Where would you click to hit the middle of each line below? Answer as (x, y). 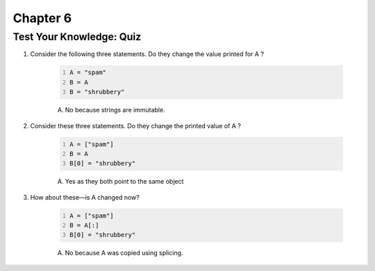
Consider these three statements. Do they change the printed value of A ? (135, 125)
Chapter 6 (42, 18)
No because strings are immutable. (115, 110)
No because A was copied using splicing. (124, 253)
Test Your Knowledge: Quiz (77, 37)
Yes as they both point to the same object (124, 182)
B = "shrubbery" (97, 92)
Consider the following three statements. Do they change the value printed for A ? (147, 54)
